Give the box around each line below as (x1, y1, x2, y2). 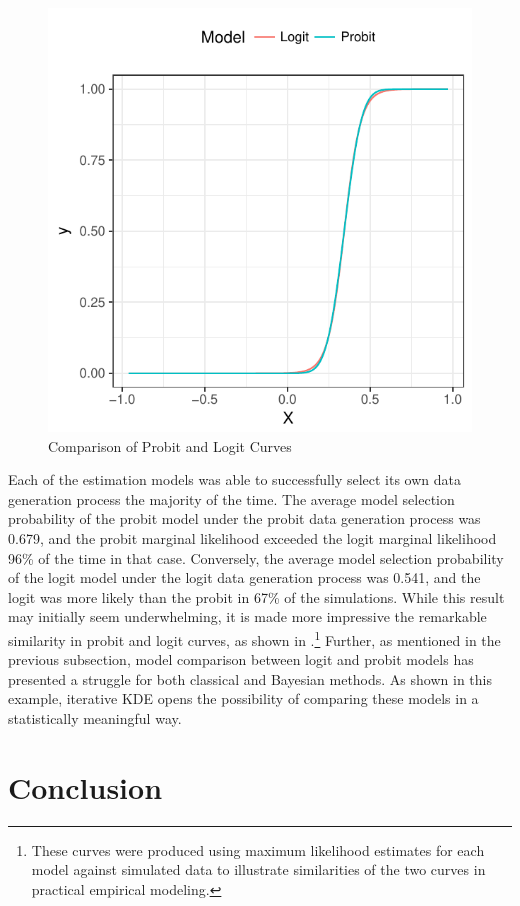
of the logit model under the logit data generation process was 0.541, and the (8, 567, 481, 588)
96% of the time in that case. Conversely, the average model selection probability (8, 547, 504, 568)
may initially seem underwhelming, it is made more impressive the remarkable (8, 606, 487, 627)
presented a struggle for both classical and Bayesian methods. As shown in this (8, 668, 492, 689)
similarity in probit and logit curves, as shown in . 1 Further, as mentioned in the (8, 626, 501, 650)
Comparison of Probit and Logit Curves (48, 435, 292, 456)
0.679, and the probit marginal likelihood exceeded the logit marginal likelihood (8, 527, 497, 548)
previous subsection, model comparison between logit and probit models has (8, 649, 474, 670)
